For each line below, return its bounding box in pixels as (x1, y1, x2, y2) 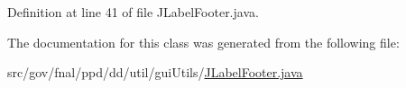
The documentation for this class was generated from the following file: (7, 32, 400, 51)
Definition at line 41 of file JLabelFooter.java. (7, 3, 259, 21)
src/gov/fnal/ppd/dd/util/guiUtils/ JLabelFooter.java (7, 63, 303, 82)
